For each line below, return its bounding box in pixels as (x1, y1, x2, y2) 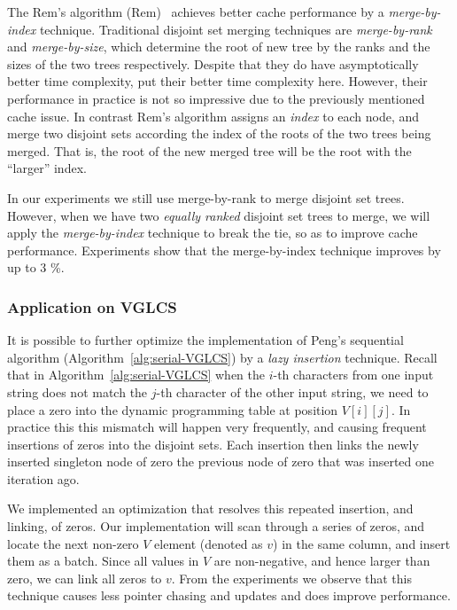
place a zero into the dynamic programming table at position (7, 400, 338, 418)
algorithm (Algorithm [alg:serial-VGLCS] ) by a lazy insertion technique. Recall (7, 348, 438, 366)
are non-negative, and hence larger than (213, 551, 430, 570)
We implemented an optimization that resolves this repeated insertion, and (7, 499, 414, 518)
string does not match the (7, 382, 148, 401)
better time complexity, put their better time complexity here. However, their (7, 72, 428, 90)
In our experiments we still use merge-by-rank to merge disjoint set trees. (7, 188, 405, 207)
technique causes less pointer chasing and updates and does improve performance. (7, 586, 451, 605)
